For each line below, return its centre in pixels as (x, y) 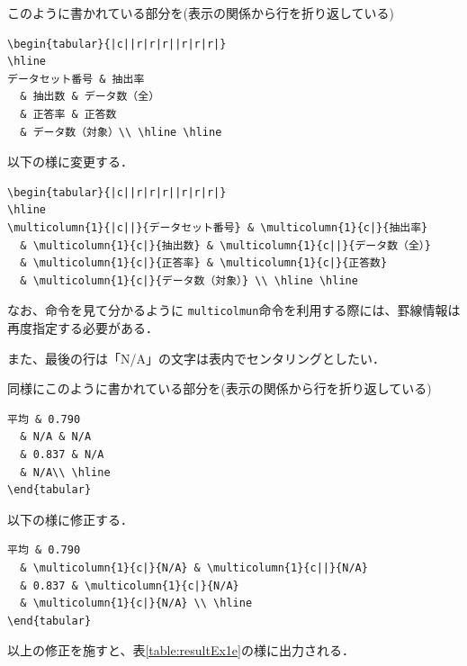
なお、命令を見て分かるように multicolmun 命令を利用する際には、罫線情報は (234, 310)
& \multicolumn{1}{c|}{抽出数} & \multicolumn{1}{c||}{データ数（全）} (225, 245)
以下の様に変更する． (70, 162)
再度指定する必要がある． (83, 327)
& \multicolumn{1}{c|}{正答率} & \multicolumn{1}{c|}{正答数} (204, 263)
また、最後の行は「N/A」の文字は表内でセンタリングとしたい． (196, 358)
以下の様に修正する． (70, 519)
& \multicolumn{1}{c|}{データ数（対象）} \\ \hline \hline (189, 280)
